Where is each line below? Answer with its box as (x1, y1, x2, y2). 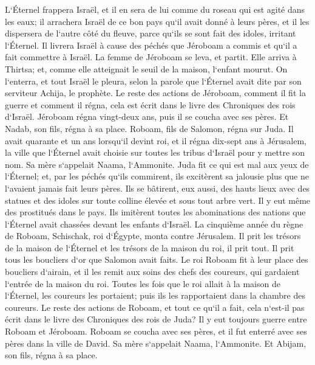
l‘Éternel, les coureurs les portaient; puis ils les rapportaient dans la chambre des (5, 289, 305, 302)
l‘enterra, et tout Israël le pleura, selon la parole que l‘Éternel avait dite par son (5, 74, 302, 87)
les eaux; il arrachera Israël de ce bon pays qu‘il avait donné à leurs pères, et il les (5, 15, 310, 27)
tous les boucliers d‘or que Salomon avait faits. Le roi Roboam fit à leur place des (5, 253, 308, 266)
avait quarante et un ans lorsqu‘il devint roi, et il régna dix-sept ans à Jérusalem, (5, 134, 307, 147)
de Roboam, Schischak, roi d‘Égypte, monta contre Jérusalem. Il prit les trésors (5, 229, 301, 242)
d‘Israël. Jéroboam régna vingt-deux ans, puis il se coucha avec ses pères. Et (5, 110, 289, 123)
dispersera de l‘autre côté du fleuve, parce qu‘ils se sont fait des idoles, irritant (5, 27, 296, 40)
